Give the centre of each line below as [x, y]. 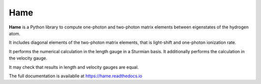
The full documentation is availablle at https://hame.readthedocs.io [76, 76]
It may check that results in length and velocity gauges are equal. [74, 67]
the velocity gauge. [28, 58]
